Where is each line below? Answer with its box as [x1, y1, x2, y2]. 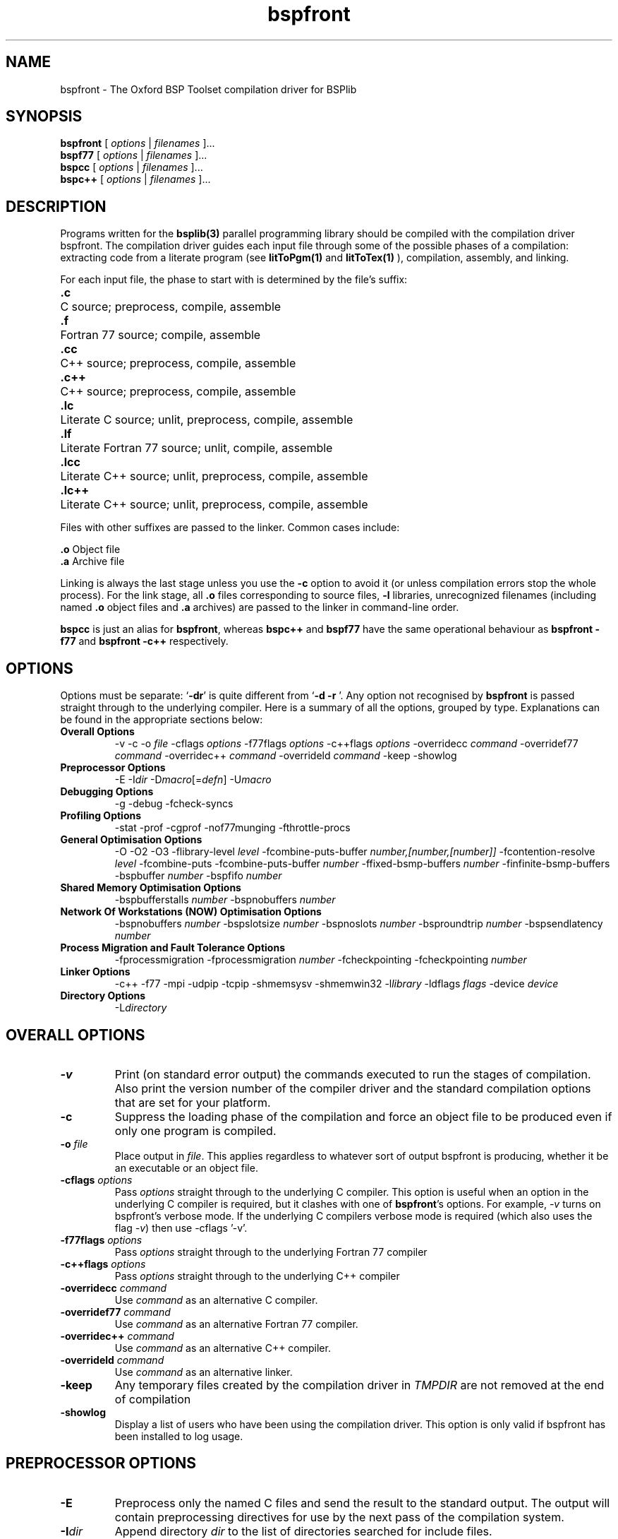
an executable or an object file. [114, 1161, 258, 1174]
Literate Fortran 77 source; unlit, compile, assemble [60, 441, 333, 456]
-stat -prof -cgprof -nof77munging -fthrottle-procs [114, 821, 351, 834]
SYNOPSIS [6, 107, 83, 126]
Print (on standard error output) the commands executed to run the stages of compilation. [114, 1066, 591, 1081]
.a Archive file [60, 555, 125, 568]
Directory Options [60, 990, 146, 1002]
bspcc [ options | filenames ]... [60, 161, 203, 174]
